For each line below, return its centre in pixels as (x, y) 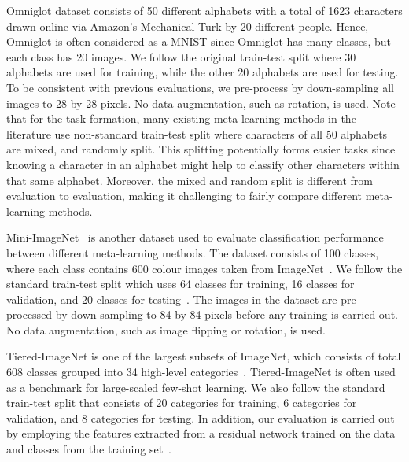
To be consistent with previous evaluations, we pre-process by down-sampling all (200, 87)
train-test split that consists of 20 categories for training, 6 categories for (182, 403)
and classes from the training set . (89, 449)
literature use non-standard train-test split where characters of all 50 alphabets (197, 133)
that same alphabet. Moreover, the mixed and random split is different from (190, 180)
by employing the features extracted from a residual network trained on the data (201, 433)
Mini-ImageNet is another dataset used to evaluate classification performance (195, 237)
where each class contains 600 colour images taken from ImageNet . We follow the (204, 268)
